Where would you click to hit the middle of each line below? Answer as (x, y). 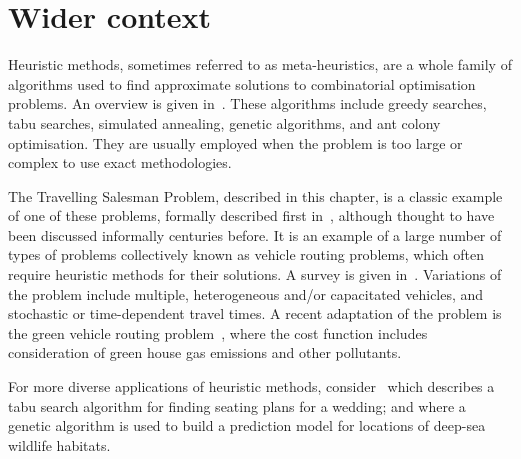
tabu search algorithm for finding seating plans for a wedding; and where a (237, 405)
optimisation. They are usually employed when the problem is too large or (235, 142)
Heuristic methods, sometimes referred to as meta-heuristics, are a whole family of (260, 64)
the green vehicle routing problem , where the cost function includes (218, 332)
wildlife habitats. (59, 444)
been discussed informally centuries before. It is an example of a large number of (255, 234)
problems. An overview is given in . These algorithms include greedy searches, (247, 103)
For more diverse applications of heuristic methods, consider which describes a (251, 386)
